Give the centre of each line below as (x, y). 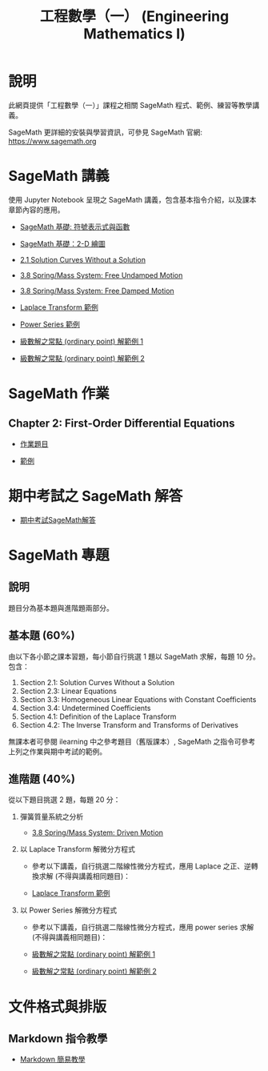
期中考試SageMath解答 (58, 519)
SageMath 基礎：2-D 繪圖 (62, 243)
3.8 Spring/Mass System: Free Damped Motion (97, 291)
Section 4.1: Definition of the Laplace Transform (98, 716)
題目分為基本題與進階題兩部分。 (61, 608)
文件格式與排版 (58, 1007)
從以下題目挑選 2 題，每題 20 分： (64, 800)
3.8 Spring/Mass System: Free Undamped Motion (101, 275)
